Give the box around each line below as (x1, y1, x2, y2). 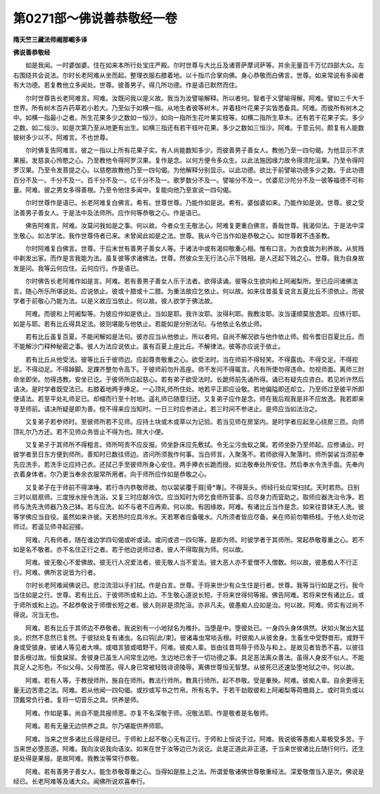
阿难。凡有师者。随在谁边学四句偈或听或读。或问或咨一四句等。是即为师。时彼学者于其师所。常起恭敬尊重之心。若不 (25, 535, 365, 544)
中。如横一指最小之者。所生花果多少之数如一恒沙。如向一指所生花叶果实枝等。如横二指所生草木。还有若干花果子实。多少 (13, 114, 365, 122)
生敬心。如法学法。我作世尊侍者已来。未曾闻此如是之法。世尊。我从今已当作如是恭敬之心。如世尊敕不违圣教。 (13, 231, 334, 240)
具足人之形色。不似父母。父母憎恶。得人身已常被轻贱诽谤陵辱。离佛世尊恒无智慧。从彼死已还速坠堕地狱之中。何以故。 (13, 663, 358, 671)
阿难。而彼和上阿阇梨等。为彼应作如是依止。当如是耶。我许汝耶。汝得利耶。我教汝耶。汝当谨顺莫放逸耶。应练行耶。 (25, 310, 365, 318)
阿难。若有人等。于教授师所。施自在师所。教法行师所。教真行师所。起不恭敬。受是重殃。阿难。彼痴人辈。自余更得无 (25, 676, 365, 684)
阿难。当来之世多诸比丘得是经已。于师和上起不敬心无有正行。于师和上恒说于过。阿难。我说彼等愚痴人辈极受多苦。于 (25, 734, 365, 743)
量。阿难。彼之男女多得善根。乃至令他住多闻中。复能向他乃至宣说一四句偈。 (13, 185, 235, 194)
